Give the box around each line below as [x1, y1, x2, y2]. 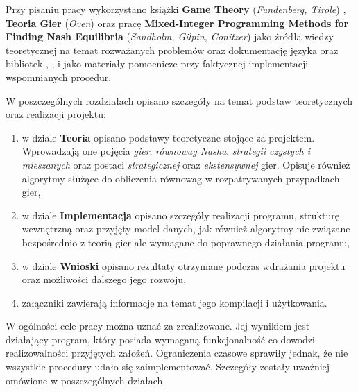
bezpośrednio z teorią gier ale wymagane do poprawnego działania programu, [22, 235, 350, 249]
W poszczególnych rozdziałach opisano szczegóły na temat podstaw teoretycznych [6, 93, 353, 108]
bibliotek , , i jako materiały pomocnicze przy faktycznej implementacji [6, 56, 309, 71]
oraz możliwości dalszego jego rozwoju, [22, 272, 187, 287]
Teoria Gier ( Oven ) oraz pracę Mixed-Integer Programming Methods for [6, 15, 349, 30]
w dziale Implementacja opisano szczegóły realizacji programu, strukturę [22, 207, 339, 222]
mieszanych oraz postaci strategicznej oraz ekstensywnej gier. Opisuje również [22, 157, 350, 171]
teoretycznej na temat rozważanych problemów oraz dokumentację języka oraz [6, 42, 339, 57]
